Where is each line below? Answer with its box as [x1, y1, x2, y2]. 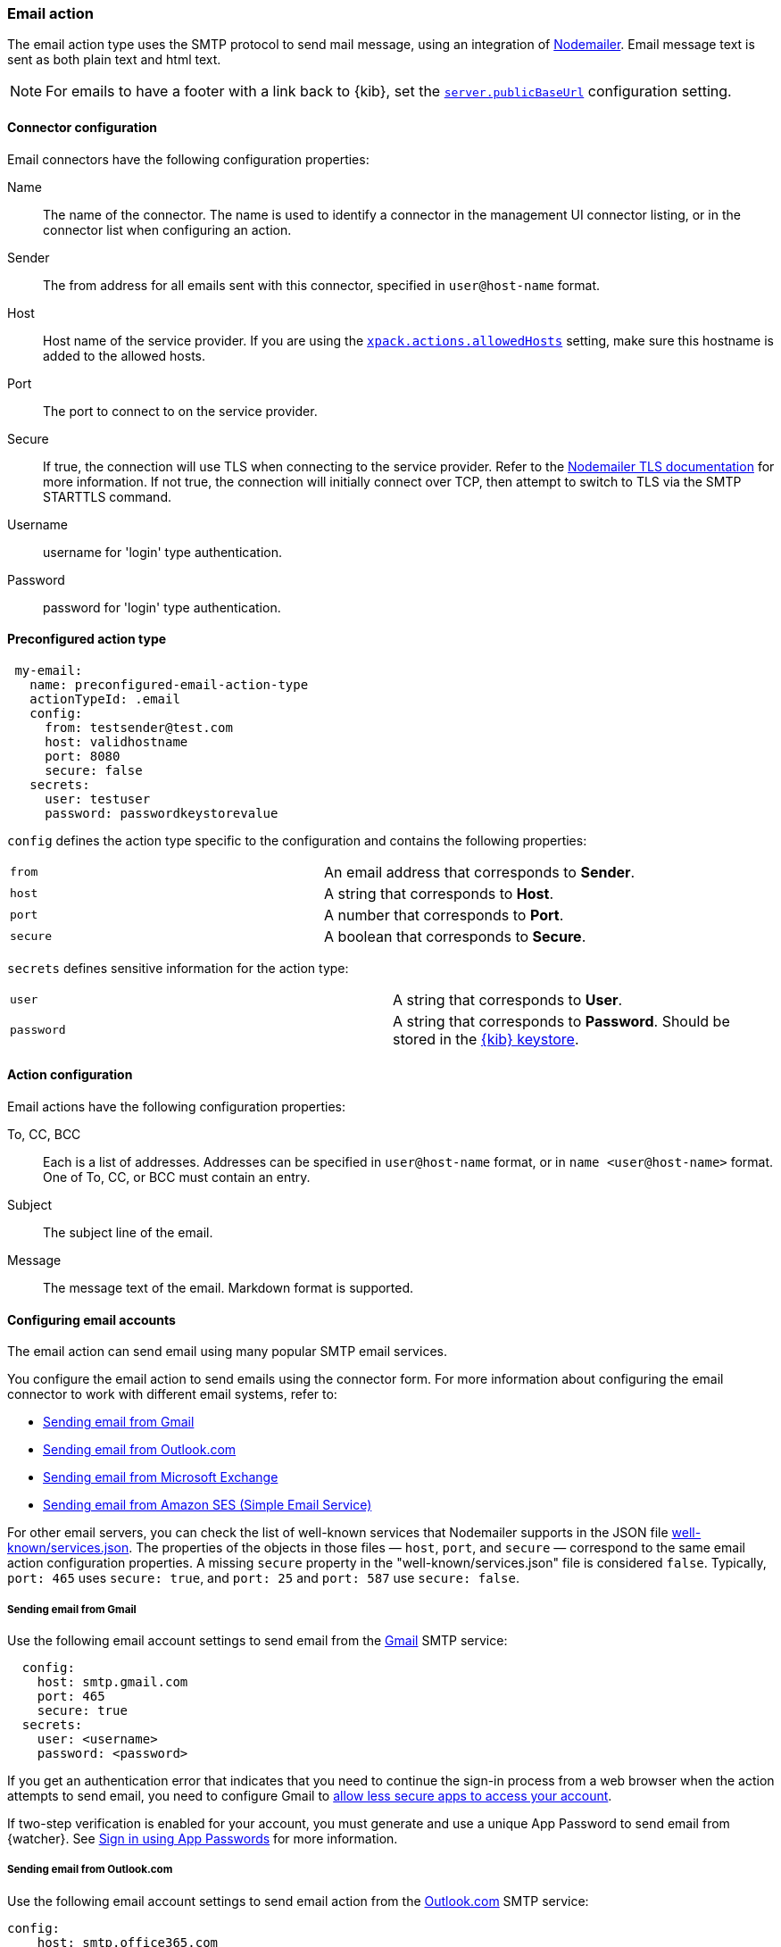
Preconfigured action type [7, 631, 167, 647]
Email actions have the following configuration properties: [7, 1099, 345, 1115]
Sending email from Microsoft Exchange [43, 1469, 278, 1485]
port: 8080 [45, 748, 120, 763]
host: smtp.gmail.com [37, 1675, 188, 1690]
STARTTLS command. [43, 488, 171, 504]
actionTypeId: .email [29, 691, 180, 706]
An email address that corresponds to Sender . [324, 862, 636, 881]
